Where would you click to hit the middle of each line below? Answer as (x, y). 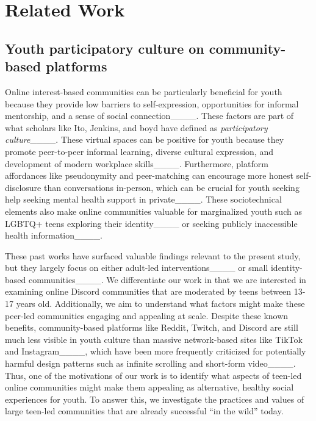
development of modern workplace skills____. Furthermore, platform (137, 163)
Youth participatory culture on (105, 48)
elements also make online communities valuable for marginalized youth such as (153, 211)
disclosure (23, 187)
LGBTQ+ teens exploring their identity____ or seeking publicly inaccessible (151, 223)
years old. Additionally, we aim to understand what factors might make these (160, 304)
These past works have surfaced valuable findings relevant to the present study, (153, 255)
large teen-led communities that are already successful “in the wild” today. (144, 411)
